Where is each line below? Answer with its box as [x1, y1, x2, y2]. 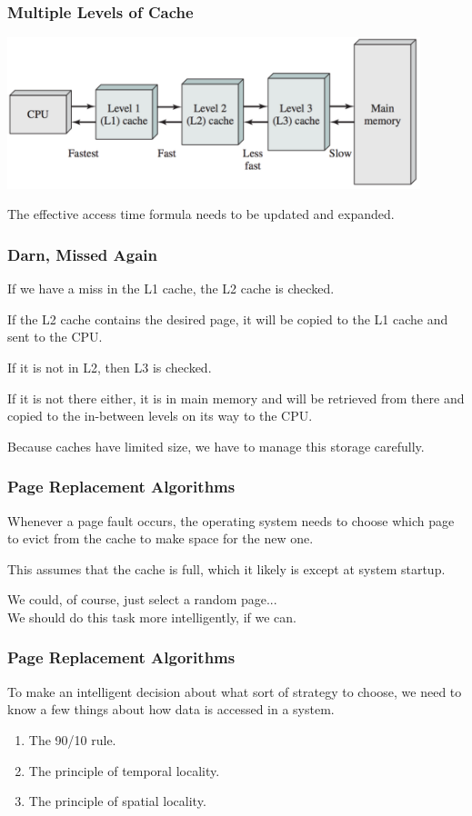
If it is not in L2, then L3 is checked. [7, 357, 212, 376]
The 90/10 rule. [28, 730, 116, 749]
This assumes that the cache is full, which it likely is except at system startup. [7, 559, 446, 578]
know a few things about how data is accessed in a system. [7, 700, 335, 719]
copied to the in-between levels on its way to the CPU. [7, 406, 313, 425]
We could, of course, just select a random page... [7, 590, 277, 609]
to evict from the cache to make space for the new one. [7, 529, 314, 548]
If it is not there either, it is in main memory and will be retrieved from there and [7, 388, 465, 407]
